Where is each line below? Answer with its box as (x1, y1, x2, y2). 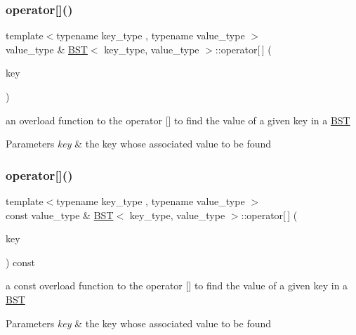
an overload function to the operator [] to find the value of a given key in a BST (6, 112, 350, 127)
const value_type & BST (6, 207, 114, 222)
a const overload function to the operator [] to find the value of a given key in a (6, 278, 348, 293)
